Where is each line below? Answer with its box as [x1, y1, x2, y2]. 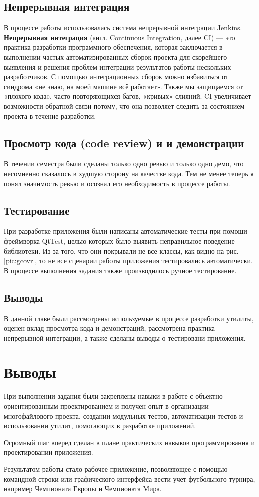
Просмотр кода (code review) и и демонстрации [4, 135, 244, 150]
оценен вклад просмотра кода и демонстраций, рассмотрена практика [4, 323, 215, 333]
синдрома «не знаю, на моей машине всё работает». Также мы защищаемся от [4, 81, 243, 91]
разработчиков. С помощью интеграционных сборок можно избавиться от [4, 71, 229, 82]
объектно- [195, 391, 225, 401]
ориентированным [4, 401, 58, 411]
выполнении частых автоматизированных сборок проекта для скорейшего [4, 51, 227, 62]
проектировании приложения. [4, 447, 93, 457]
